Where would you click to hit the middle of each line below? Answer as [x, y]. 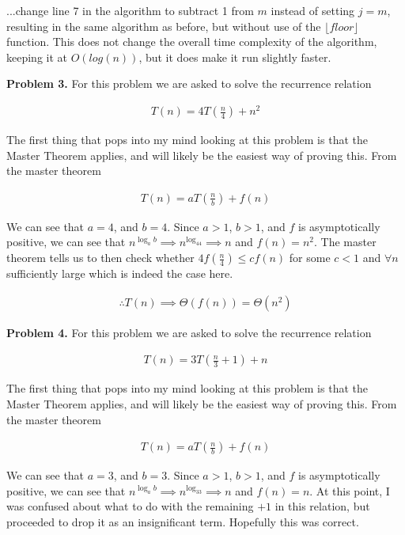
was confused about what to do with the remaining [130, 506]
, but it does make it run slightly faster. [235, 57]
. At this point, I [350, 490]
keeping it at [37, 57]
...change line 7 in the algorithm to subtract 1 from [130, 10]
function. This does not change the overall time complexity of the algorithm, [192, 42]
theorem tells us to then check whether [100, 258]
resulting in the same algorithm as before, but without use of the [164, 26]
